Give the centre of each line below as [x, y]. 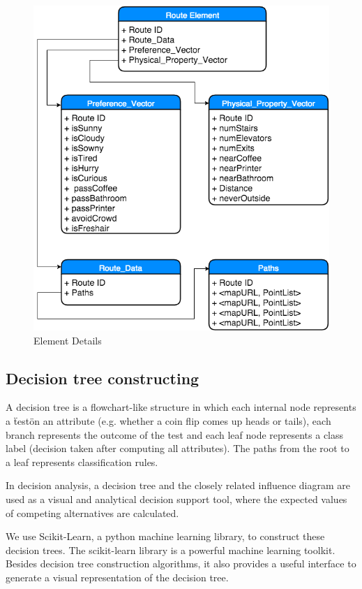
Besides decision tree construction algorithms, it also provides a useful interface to [181, 563]
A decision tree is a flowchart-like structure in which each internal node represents [181, 407]
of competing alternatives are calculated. [92, 512]
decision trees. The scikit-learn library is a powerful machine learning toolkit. [171, 550]
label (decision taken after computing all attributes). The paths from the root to [178, 448]
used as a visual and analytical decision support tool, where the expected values [176, 499]
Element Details [68, 340]
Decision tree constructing [103, 378]
